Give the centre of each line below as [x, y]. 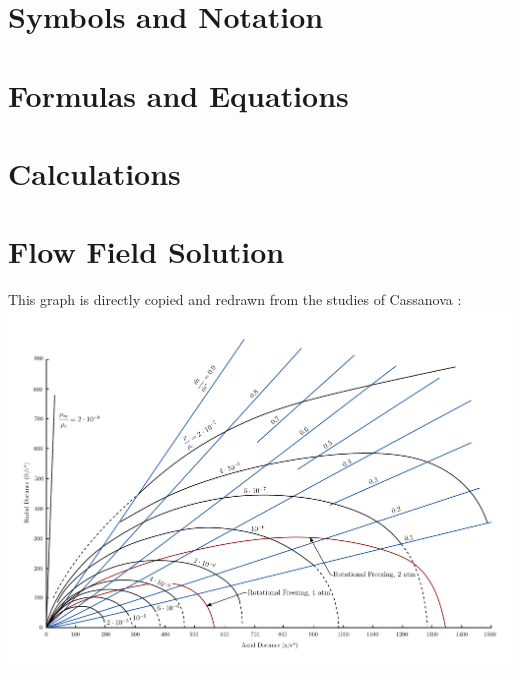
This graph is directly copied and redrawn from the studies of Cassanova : [235, 299]
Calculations [94, 172]
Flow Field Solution [146, 251]
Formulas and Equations [178, 94]
